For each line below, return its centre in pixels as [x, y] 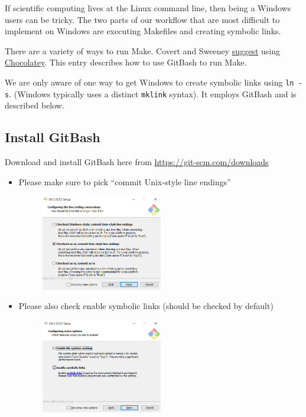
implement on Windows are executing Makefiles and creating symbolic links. [143, 31]
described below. [35, 105]
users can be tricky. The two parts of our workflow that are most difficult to [142, 19]
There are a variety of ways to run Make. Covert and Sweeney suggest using [142, 50]
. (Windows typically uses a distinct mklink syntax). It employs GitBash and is [153, 93]
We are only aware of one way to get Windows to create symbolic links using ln [149, 82]
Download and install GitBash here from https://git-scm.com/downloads [137, 162]
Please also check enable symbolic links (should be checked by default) [146, 306]
